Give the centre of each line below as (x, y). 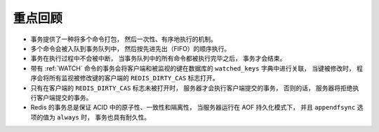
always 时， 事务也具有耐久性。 (104, 117)
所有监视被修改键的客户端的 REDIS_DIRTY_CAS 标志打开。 (134, 78)
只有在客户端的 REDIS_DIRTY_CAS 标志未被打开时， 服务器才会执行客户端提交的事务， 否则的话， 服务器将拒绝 (192, 88)
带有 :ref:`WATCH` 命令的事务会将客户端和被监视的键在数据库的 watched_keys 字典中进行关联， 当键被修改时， (193, 68)
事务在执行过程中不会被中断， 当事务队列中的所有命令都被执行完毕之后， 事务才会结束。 (158, 59)
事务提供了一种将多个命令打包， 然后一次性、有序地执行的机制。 (124, 39)
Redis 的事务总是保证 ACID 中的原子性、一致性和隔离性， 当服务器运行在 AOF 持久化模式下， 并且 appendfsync (193, 108)
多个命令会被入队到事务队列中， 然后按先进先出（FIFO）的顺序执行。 (131, 48)
